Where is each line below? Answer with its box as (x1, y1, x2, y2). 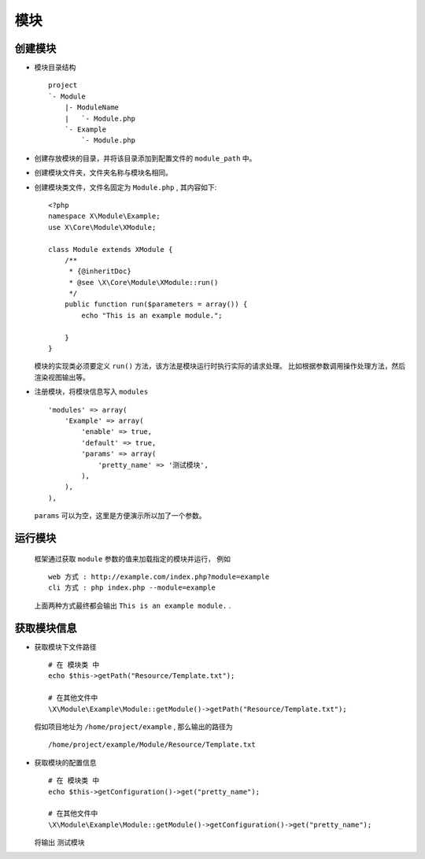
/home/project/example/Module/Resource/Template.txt (48, 740, 256, 750)
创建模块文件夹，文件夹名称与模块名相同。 (34, 168, 172, 177)
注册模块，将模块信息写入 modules (34, 387, 149, 397)
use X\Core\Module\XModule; (48, 223, 157, 231)
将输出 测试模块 (34, 838, 85, 847)
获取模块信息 (14, 621, 77, 635)
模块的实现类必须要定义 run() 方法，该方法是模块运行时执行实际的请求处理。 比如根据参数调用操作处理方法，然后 (34, 361, 405, 371)
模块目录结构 (34, 63, 76, 72)
